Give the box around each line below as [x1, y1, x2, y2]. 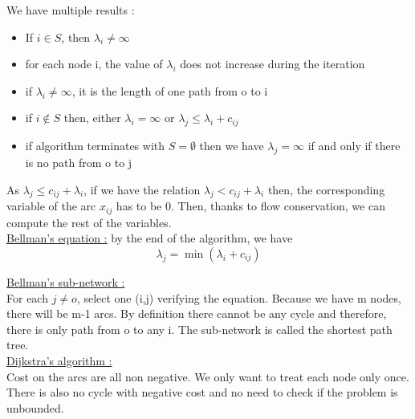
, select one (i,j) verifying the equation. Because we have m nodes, [76, 289, 401, 306]
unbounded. [6, 399, 64, 416]
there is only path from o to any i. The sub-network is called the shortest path [6, 320, 393, 337]
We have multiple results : [6, 2, 135, 18]
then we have [199, 137, 264, 154]
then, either [63, 109, 121, 126]
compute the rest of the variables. [6, 214, 172, 230]
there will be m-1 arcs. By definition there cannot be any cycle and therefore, [6, 305, 387, 322]
